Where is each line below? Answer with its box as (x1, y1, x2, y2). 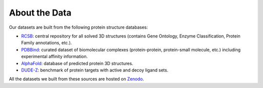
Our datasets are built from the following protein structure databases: (9, 24, 148, 30)
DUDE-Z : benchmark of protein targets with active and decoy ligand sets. (21, 67, 169, 73)
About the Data (9, 7, 72, 18)
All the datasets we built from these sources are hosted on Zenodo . (9, 76, 144, 82)
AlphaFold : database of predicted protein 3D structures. (21, 60, 133, 66)
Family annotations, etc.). (21, 40, 72, 46)
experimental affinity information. (21, 53, 88, 59)
